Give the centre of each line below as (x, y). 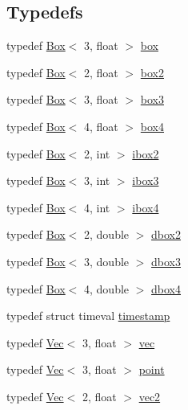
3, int (97, 180)
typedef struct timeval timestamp (88, 316)
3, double (107, 261)
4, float (101, 126)
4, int (97, 207)
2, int (97, 153)
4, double (107, 288)
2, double (107, 234)
